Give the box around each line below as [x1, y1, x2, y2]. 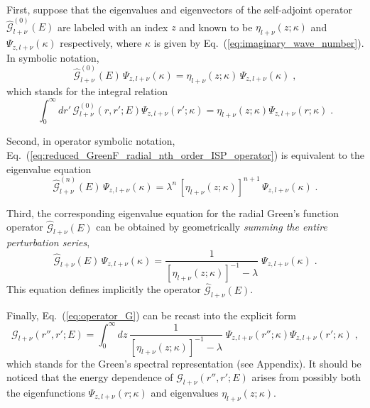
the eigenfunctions [6, 385, 85, 399]
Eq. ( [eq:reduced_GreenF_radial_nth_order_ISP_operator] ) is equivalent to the [6, 148, 364, 162]
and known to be [179, 19, 253, 34]
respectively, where [60, 35, 142, 50]
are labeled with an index [57, 19, 168, 34]
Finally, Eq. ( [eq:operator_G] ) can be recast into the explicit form [6, 307, 296, 322]
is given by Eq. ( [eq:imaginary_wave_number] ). [153, 35, 364, 50]
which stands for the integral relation [6, 83, 168, 98]
